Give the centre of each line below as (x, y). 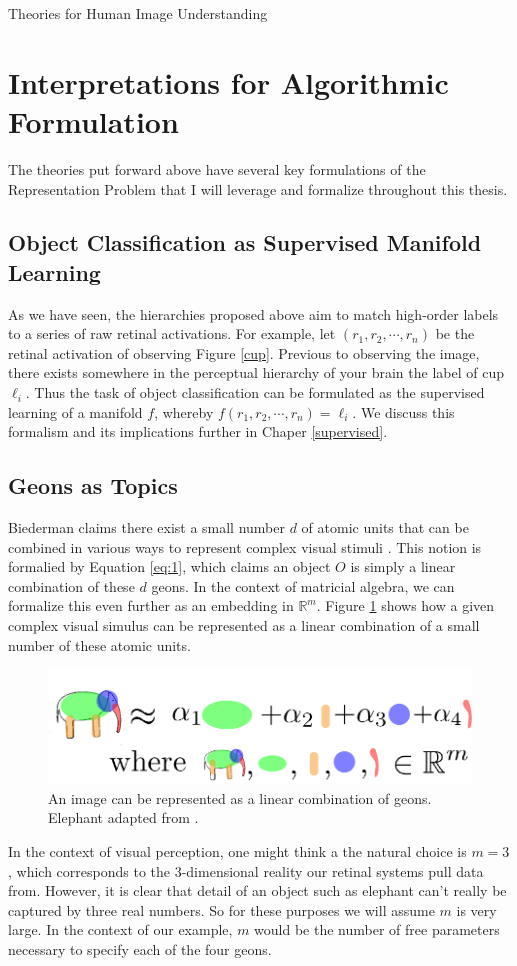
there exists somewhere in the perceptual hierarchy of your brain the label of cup (256, 372)
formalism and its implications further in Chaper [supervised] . (198, 431)
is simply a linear (403, 566)
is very (476, 909)
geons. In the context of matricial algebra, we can (303, 585)
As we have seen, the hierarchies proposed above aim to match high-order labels (253, 313)
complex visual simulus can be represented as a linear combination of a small (244, 625)
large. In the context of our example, (120, 929)
